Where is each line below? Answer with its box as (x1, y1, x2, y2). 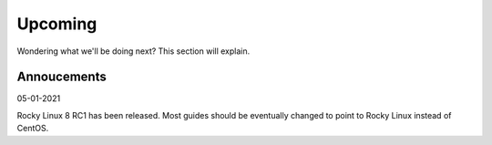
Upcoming (16, 14, 97, 34)
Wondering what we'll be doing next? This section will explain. (16, 46, 251, 57)
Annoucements (16, 69, 107, 85)
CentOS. (16, 123, 49, 134)
